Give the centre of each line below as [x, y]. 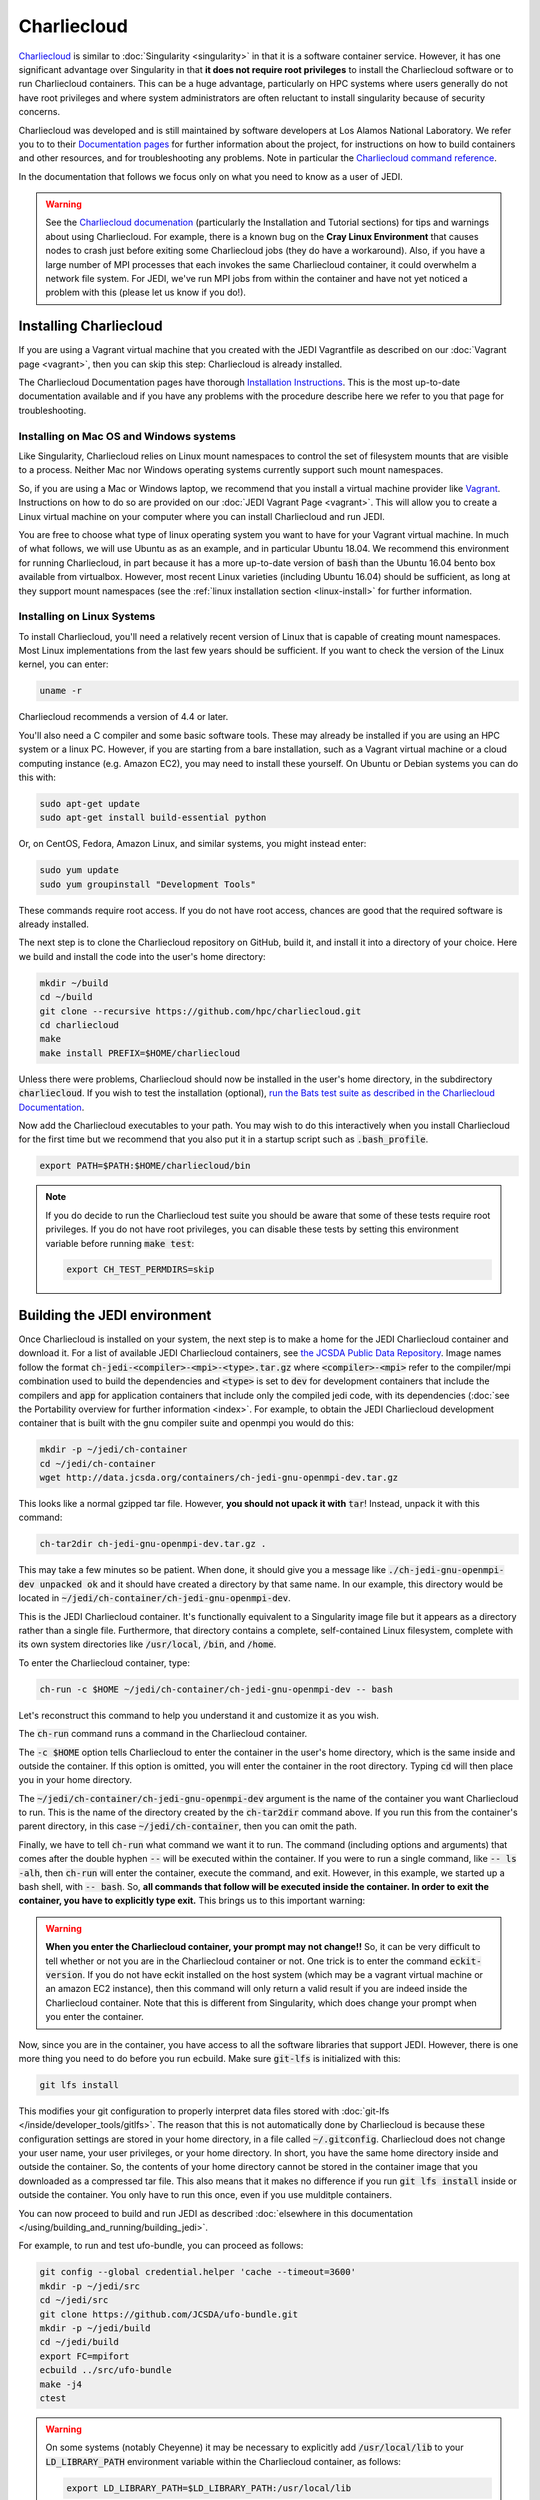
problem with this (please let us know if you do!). [146, 292]
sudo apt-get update [89, 803]
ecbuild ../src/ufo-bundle [105, 2370]
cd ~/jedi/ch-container [98, 1463]
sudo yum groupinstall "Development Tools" [148, 884]
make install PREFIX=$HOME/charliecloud [139, 1053]
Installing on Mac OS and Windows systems [127, 436]
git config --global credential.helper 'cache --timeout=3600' [198, 2272]
